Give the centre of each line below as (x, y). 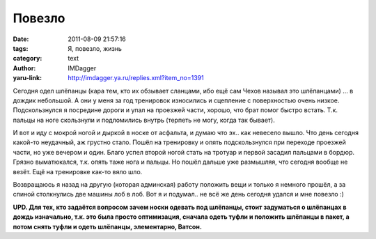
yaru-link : (27, 78)
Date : (21, 39)
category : (28, 59)
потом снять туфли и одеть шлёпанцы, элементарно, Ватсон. (107, 226)
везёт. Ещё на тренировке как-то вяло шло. (78, 171)
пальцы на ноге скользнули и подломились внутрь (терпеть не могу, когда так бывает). (144, 120)
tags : (21, 48)
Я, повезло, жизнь (95, 48)
